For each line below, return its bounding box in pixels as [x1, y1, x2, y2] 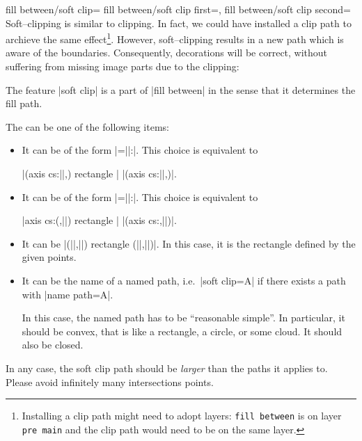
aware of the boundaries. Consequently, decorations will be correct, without [6, 45, 328, 60]
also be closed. [22, 337, 84, 352]
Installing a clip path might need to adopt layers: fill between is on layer [22, 408, 342, 423]
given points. [22, 250, 77, 264]
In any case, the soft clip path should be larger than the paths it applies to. [6, 360, 328, 375]
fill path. [6, 96, 42, 111]
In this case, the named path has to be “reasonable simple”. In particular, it [22, 310, 345, 325]
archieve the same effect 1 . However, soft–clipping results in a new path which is [6, 30, 344, 46]
